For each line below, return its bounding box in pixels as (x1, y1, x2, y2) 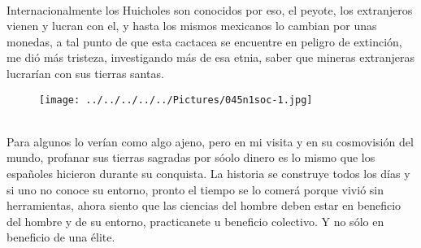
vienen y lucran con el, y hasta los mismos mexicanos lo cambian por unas (7, 17, 377, 34)
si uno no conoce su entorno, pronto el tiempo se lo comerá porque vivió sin (7, 181, 384, 198)
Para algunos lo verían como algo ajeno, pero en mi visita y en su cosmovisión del (7, 133, 414, 150)
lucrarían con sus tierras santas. (7, 64, 164, 81)
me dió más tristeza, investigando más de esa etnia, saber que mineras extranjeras (7, 49, 415, 66)
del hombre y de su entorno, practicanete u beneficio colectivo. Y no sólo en (7, 212, 384, 229)
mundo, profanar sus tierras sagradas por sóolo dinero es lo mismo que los (7, 149, 375, 166)
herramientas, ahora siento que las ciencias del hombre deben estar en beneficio (7, 197, 401, 214)
